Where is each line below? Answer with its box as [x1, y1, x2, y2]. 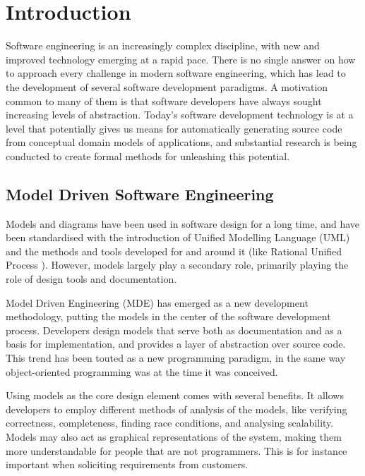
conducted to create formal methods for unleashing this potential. [6, 148, 290, 163]
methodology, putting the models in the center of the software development [6, 309, 331, 324]
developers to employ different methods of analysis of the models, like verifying [6, 401, 347, 416]
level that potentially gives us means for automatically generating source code [6, 121, 342, 135]
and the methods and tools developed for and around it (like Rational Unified [6, 243, 342, 258]
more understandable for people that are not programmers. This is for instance [6, 443, 347, 458]
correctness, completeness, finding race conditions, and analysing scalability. [6, 415, 334, 430]
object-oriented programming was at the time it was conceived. [6, 364, 278, 379]
